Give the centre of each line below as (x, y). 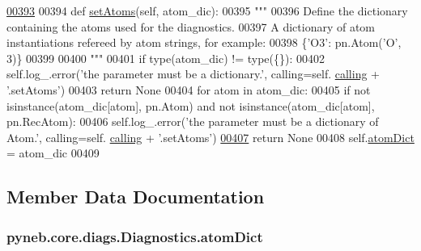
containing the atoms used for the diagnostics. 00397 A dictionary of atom (191, 26)
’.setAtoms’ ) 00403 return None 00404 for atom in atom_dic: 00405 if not (189, 89)
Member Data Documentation (136, 197)
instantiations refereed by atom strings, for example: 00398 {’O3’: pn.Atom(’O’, (204, 42)
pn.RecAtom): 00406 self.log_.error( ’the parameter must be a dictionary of (193, 121)
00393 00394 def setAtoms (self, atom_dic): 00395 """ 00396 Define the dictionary (207, 10)
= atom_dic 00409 (53, 153)
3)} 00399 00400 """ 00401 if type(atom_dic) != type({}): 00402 (166, 58)
